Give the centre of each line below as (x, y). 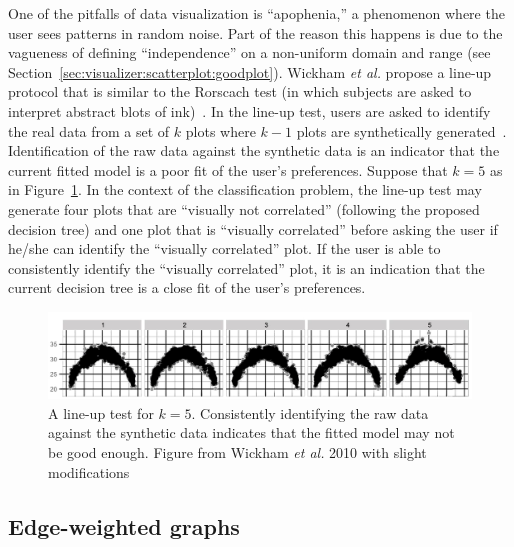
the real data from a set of (89, 130)
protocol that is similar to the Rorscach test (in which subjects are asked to (240, 91)
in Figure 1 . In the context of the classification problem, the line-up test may (245, 189)
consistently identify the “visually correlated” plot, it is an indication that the (246, 267)
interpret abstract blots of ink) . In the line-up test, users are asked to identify (249, 110)
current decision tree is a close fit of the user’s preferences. (187, 287)
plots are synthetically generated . (401, 130)
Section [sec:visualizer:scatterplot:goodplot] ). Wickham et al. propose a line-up (250, 71)
